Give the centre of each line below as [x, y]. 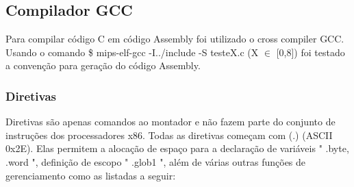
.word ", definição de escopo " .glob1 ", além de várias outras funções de [156, 161]
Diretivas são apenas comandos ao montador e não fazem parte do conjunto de [170, 122]
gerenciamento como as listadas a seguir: [91, 175]
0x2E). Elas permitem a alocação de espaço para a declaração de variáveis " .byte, [177, 148]
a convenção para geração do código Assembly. [103, 65]
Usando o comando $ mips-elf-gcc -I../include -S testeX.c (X [132, 52]
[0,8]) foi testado [311, 52]
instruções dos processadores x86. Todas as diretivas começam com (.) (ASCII [169, 135]
